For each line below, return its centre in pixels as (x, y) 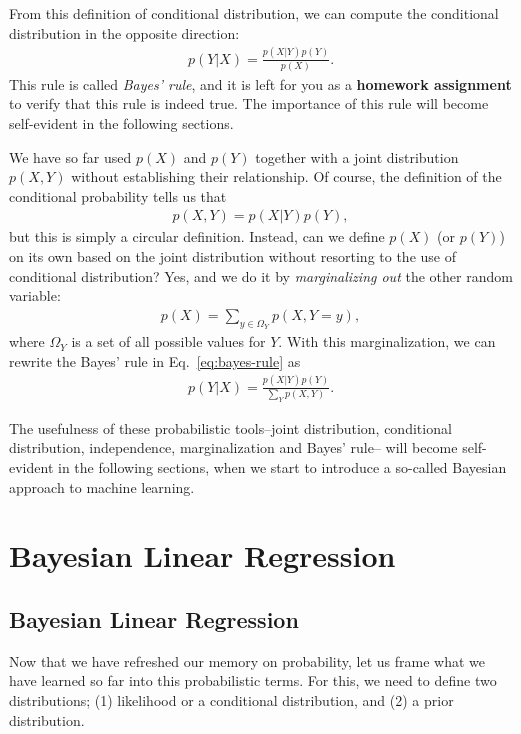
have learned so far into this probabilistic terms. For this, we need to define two (253, 680)
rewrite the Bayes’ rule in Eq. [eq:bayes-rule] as (155, 360)
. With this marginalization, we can (387, 341)
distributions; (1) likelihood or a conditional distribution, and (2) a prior (231, 699)
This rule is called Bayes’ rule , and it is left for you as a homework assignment (260, 83)
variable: (35, 295)
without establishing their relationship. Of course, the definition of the (286, 176)
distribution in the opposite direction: (124, 32)
